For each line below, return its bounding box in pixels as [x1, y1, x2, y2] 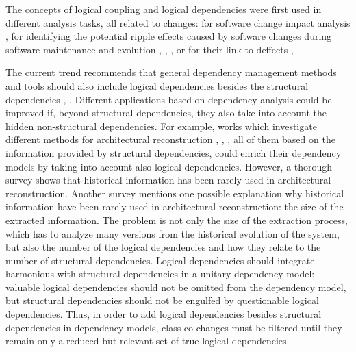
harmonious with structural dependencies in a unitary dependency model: [5, 266, 315, 281]
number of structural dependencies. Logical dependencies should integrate [5, 253, 315, 267]
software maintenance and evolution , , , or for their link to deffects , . [5, 42, 300, 56]
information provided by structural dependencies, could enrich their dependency [5, 145, 342, 160]
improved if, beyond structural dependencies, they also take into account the [5, 105, 327, 120]
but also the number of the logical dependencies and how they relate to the [5, 240, 321, 254]
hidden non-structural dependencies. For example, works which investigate [5, 118, 317, 133]
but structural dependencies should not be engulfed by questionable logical [5, 293, 319, 307]
